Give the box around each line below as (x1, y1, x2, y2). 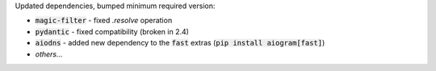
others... (35, 49, 64, 59)
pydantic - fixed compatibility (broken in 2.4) (35, 26, 190, 36)
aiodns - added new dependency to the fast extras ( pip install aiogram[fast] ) (35, 38, 325, 48)
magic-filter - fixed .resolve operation (35, 16, 173, 26)
